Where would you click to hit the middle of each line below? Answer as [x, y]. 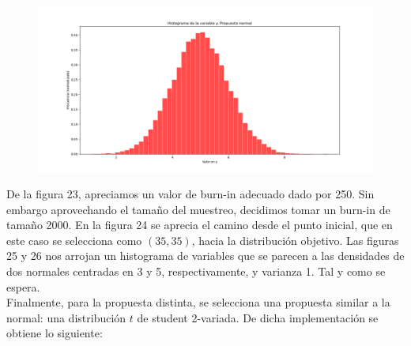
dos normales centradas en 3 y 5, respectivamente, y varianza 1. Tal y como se [196, 271]
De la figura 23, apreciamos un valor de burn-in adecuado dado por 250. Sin [190, 194]
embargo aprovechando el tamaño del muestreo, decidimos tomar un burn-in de [198, 209]
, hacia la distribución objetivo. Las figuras [295, 240]
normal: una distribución [66, 317]
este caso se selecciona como [74, 240]
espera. [23, 286]
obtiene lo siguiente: [55, 333]
